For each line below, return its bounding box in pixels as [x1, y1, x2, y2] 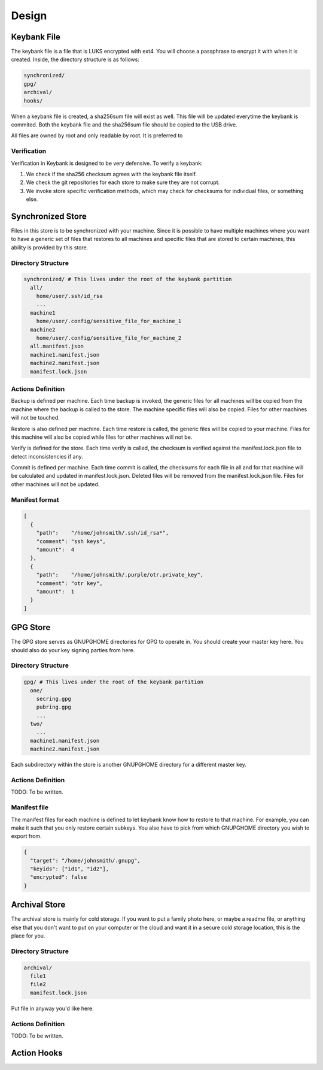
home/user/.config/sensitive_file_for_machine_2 [36, 334, 182, 342]
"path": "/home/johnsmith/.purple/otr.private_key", [36, 571, 204, 578]
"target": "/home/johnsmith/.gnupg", [30, 857, 141, 864]
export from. [11, 833, 42, 840]
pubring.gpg [36, 704, 72, 710]
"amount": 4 [36, 546, 75, 553]
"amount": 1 [36, 588, 75, 595]
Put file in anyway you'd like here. [11, 1005, 94, 1012]
